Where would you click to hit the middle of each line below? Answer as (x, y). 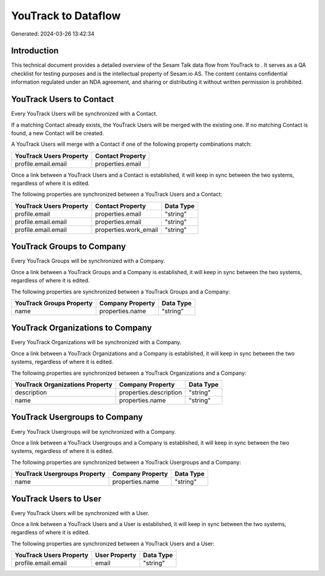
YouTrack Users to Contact (63, 99)
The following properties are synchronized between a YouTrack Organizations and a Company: (129, 373)
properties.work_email (127, 230)
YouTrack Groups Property (54, 303)
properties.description (150, 393)
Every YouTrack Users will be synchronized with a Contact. (84, 114)
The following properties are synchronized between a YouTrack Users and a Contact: (117, 194)
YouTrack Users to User (56, 499)
